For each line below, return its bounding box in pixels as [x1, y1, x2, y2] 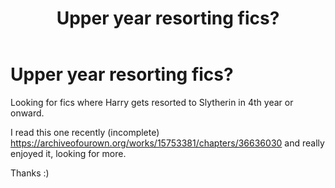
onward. [10, 107, 45, 119]
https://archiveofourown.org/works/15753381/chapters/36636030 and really [10, 137, 325, 149]
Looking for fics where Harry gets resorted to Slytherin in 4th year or [10, 96, 294, 108]
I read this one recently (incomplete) [10, 126, 160, 138]
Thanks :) [10, 167, 50, 179]
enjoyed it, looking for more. [10, 147, 127, 159]
